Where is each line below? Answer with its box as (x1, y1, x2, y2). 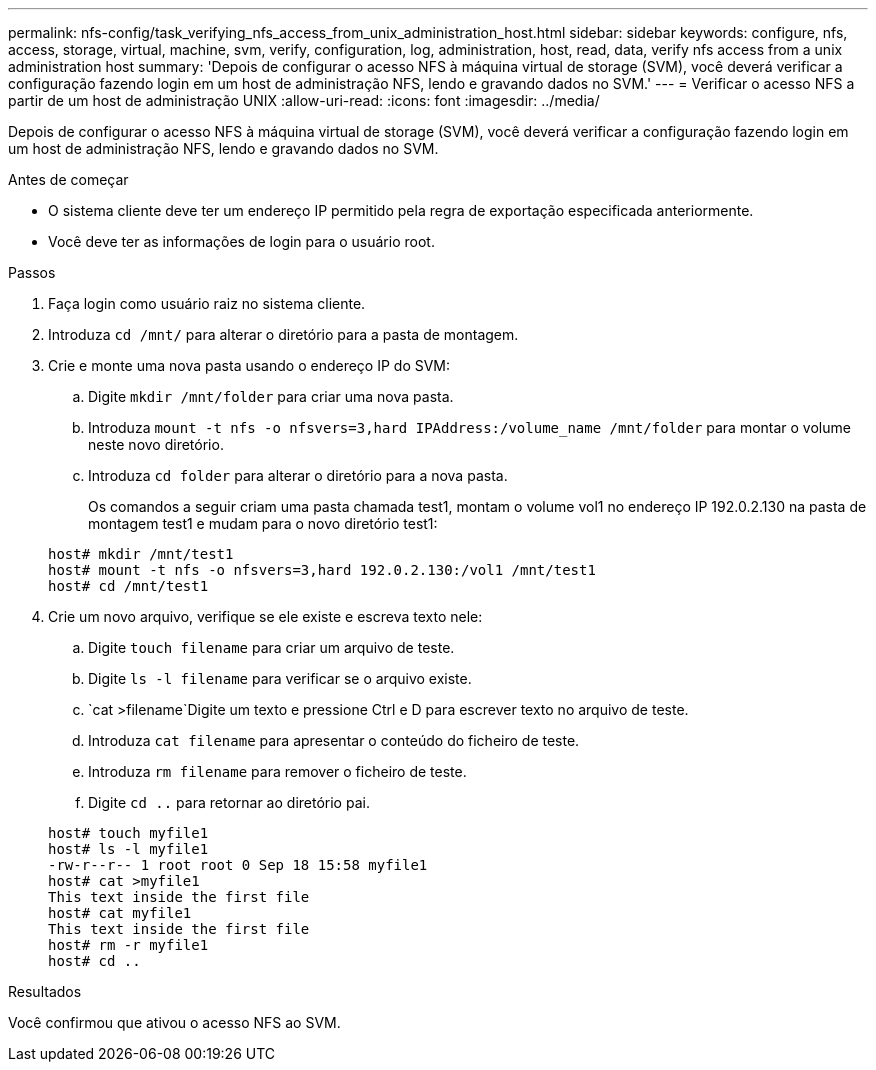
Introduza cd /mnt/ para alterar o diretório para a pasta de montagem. (48, 326, 519, 343)
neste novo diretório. (88, 436, 224, 453)
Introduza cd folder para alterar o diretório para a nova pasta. (88, 467, 508, 484)
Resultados (8, 983, 82, 1000)
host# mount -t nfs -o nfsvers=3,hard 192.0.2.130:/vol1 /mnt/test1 (48, 562, 596, 578)
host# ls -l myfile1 (48, 841, 209, 857)
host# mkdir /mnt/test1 (48, 546, 234, 562)
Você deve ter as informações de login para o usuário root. (48, 233, 435, 250)
